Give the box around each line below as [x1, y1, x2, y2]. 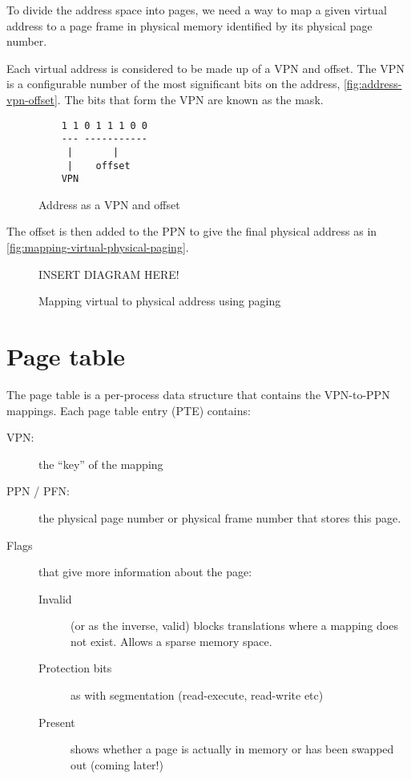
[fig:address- [343, 75, 402, 92]
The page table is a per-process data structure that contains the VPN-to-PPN [6, 385, 390, 402]
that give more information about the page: [38, 563, 252, 580]
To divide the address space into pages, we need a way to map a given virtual [6, 2, 387, 18]
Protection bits [38, 660, 112, 676]
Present [38, 713, 75, 730]
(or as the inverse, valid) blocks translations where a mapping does [71, 617, 398, 634]
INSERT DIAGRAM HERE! [38, 265, 179, 282]
